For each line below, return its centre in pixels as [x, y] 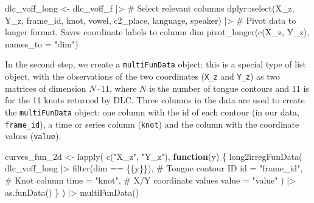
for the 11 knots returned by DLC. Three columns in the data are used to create [155, 100]
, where [123, 88]
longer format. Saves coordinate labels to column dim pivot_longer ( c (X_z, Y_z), [157, 32]
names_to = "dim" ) [42, 43]
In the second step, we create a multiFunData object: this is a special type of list [156, 64]
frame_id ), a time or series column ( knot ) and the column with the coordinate [152, 124]
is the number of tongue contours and [219, 88]
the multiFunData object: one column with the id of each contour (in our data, [152, 112]
